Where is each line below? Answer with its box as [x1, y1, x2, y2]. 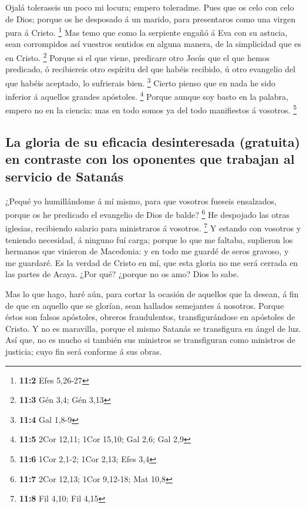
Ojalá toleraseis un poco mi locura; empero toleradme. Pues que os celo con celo [5, 1, 294, 13]
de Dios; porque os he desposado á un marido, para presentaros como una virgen [5, 12, 296, 25]
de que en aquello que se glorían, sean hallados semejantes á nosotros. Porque [5, 299, 284, 311]
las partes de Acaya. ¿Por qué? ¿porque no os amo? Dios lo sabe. [5, 268, 239, 280]
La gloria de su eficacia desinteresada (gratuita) [5, 133, 300, 151]
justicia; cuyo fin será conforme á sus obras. [5, 345, 162, 358]
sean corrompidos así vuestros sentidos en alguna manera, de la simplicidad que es [5, 38, 301, 50]
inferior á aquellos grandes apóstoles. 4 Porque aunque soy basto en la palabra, [5, 89, 288, 102]
